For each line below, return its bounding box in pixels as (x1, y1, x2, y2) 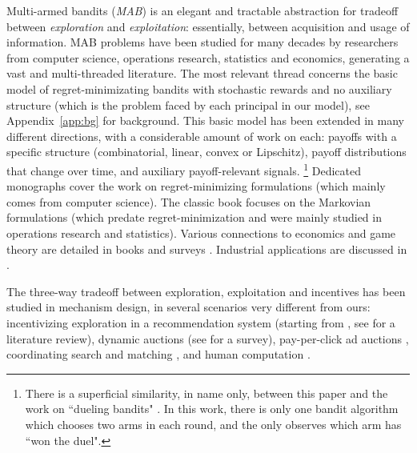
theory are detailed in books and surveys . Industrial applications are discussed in (6, 240, 407, 257)
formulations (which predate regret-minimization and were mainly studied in (6, 209, 382, 226)
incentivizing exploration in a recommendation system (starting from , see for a (6, 314, 395, 331)
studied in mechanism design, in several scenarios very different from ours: (6, 299, 371, 315)
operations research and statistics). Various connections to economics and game (6, 224, 396, 241)
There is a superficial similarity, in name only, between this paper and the (25, 384, 388, 401)
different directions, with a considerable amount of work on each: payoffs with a (6, 127, 397, 144)
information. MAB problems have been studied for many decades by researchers (6, 34, 399, 50)
